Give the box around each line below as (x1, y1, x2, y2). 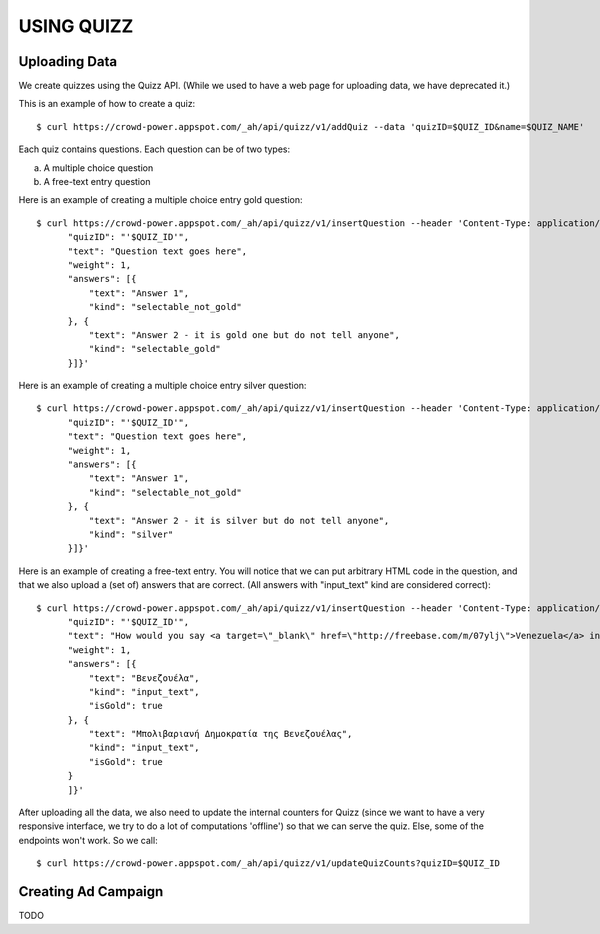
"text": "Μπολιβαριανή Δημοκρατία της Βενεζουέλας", (88, 728, 353, 740)
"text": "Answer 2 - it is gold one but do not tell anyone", (88, 329, 400, 340)
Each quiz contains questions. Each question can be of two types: (18, 143, 291, 155)
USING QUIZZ (18, 15, 134, 37)
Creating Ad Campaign (18, 883, 164, 900)
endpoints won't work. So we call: (18, 834, 159, 846)
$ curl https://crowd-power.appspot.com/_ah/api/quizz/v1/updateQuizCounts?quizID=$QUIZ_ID (36, 858, 500, 869)
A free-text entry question (43, 176, 151, 188)
